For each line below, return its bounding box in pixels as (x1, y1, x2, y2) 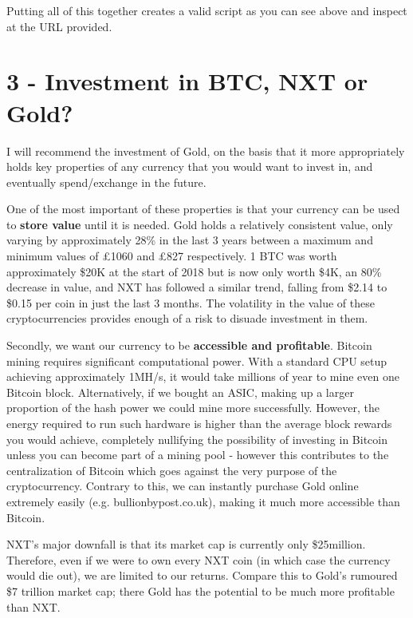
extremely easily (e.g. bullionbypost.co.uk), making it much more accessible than (6, 493, 400, 509)
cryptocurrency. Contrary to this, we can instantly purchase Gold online (6, 477, 359, 494)
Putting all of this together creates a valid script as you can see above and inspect (6, 2, 407, 18)
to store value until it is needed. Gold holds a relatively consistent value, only (6, 216, 393, 232)
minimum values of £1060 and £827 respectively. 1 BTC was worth (6, 248, 337, 264)
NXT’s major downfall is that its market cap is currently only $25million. (6, 536, 366, 553)
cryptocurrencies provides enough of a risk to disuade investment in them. (6, 310, 368, 327)
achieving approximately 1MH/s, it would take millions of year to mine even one (6, 368, 399, 385)
